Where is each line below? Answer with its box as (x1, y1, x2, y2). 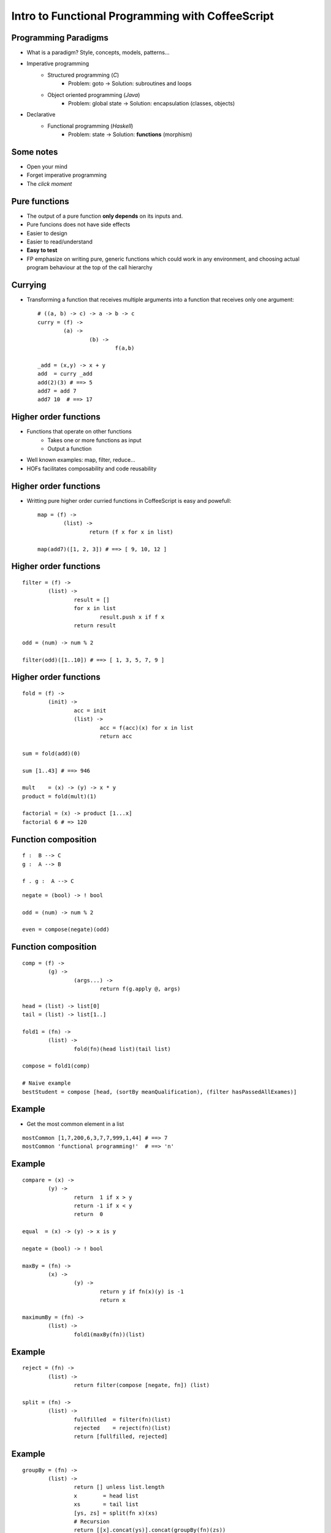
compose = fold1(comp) (22, 1063, 91, 1069)
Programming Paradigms (11, 32, 108, 43)
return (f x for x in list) (89, 528, 174, 535)
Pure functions (11, 196, 70, 207)
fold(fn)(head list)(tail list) (74, 1046, 171, 1052)
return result (74, 622, 116, 629)
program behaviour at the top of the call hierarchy (26, 264, 153, 271)
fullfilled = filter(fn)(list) (74, 1416, 171, 1423)
